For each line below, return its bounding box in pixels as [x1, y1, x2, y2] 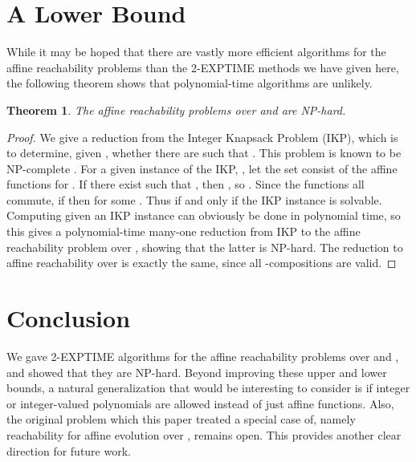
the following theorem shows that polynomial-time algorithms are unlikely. [6, 75, 373, 91]
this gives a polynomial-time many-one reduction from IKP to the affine [6, 223, 361, 240]
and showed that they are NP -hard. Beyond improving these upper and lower [6, 363, 387, 380]
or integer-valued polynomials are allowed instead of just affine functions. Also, [6, 395, 394, 411]
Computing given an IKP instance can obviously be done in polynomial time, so [6, 207, 401, 224]
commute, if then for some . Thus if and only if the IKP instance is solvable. [6, 191, 382, 208]
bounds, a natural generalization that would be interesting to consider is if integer [6, 379, 410, 396]
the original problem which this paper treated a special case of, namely [6, 411, 356, 428]
